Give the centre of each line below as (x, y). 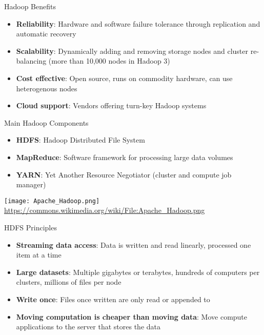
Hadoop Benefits (30, 6)
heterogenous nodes (47, 88)
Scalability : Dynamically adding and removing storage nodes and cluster (132, 51)
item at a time (39, 255)
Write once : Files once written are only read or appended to (113, 299)
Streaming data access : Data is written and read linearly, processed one (134, 244)
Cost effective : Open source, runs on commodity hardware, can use (124, 78)
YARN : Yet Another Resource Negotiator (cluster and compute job (124, 174)
